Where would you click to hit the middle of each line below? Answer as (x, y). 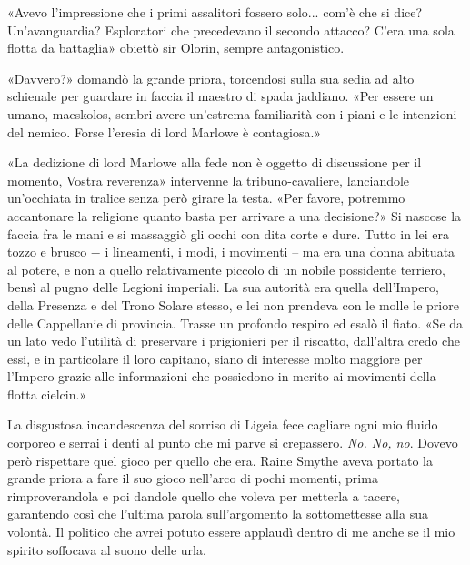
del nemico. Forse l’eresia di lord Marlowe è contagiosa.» (165, 131)
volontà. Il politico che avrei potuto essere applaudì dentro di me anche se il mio (231, 532)
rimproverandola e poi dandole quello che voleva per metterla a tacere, (204, 495)
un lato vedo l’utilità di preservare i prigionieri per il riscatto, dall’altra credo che (234, 341)
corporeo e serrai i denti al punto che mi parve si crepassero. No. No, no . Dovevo (233, 443)
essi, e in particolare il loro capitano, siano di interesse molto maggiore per (215, 358)
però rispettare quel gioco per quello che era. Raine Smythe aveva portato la (220, 460)
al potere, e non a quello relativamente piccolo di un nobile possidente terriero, (226, 269)
